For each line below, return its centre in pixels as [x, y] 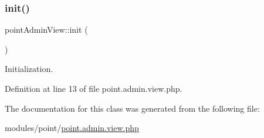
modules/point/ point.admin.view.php [72, 128]
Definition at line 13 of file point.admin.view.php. [94, 88]
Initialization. [29, 69]
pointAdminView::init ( [46, 30]
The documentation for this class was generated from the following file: [132, 108]
